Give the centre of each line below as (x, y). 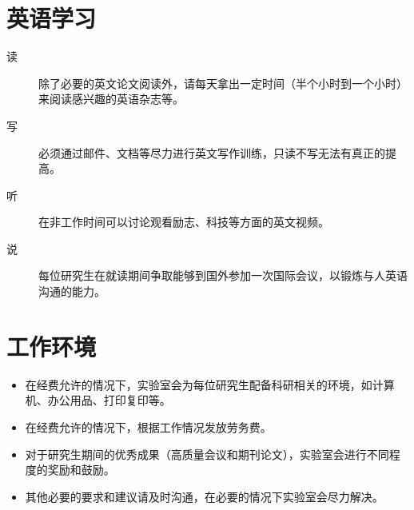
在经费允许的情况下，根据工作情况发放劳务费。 (148, 426)
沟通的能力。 (72, 291)
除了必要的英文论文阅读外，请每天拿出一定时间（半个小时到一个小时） (223, 83)
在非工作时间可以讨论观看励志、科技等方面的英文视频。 (184, 222)
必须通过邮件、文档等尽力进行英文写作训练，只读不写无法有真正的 (212, 152)
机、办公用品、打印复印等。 (98, 400)
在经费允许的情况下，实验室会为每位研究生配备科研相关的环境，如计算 (210, 384)
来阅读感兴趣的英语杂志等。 (111, 99)
